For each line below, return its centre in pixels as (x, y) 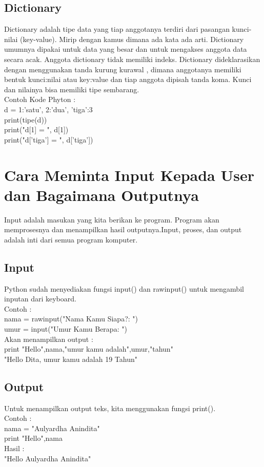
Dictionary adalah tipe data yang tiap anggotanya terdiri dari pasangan (117, 29)
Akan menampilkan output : (49, 339)
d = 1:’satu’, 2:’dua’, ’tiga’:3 (48, 109)
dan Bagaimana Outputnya (101, 195)
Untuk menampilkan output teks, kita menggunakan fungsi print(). (110, 408)
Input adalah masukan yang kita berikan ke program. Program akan (112, 219)
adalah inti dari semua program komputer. (71, 239)
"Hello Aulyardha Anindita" (48, 458)
